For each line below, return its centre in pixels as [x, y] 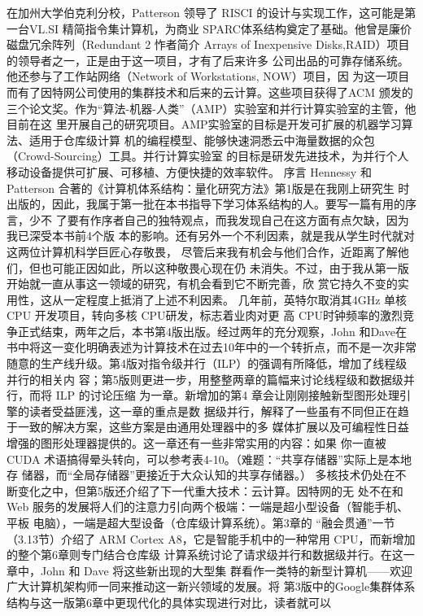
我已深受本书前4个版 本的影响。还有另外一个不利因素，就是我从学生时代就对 [211, 236]
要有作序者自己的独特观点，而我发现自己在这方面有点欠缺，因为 [238, 219]
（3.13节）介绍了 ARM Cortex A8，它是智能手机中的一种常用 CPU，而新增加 [211, 538]
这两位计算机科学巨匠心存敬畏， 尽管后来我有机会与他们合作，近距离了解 [202, 251]
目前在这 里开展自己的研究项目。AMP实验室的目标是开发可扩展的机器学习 [204, 124]
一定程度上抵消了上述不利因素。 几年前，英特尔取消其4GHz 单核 [235, 299]
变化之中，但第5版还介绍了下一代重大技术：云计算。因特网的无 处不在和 [210, 490]
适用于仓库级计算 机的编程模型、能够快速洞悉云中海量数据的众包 [202, 140]
